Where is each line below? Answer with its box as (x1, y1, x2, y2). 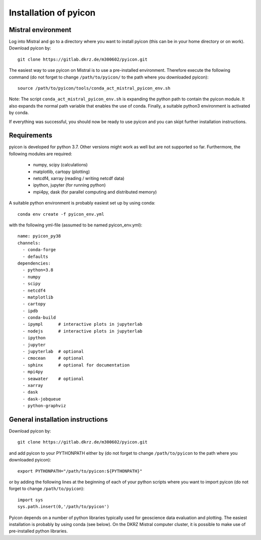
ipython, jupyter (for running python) (33, 182, 106, 188)
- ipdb (22, 308, 38, 314)
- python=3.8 (22, 267, 54, 273)
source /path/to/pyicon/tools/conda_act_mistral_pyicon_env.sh (17, 85, 171, 91)
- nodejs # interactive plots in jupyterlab (22, 328, 143, 334)
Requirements (9, 131, 53, 140)
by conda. (9, 110, 29, 116)
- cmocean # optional (22, 355, 84, 361)
